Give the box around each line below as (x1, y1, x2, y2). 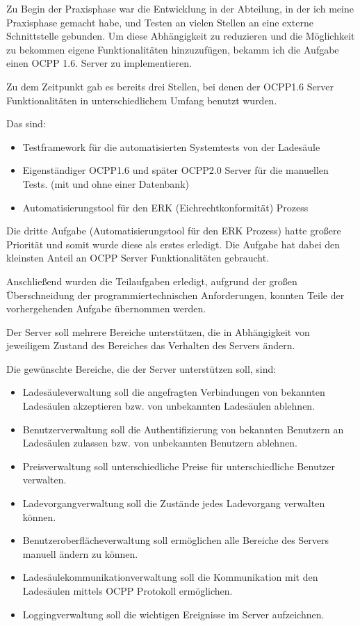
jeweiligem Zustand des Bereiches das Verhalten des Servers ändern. (6, 338, 295, 353)
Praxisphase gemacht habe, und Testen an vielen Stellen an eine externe (6, 15, 313, 29)
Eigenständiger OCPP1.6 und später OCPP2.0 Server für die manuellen (22, 163, 329, 177)
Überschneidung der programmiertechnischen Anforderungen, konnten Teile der (6, 287, 345, 302)
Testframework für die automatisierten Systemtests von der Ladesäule (22, 139, 320, 154)
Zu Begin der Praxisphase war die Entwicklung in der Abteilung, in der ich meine (6, 1, 354, 15)
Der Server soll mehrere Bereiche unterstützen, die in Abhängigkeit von (6, 324, 310, 339)
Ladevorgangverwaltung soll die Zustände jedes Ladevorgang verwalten (22, 496, 325, 511)
